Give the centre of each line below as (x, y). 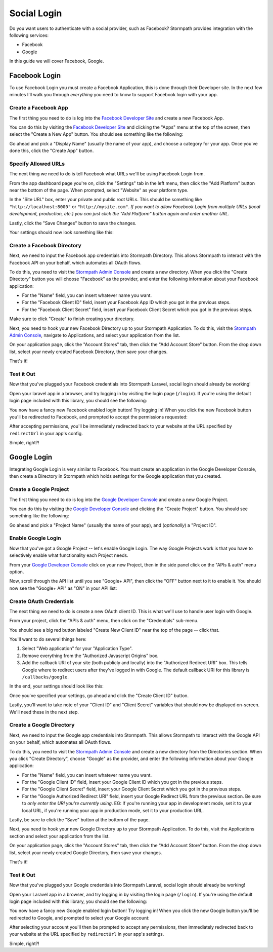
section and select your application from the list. (59, 836)
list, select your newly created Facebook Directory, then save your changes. (88, 352)
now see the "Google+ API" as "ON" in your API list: (63, 588)
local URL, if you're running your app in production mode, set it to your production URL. (113, 810)
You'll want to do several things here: (48, 639)
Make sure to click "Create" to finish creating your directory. (72, 319)
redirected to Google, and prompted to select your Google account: (79, 918)
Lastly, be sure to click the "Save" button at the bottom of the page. (80, 820)
